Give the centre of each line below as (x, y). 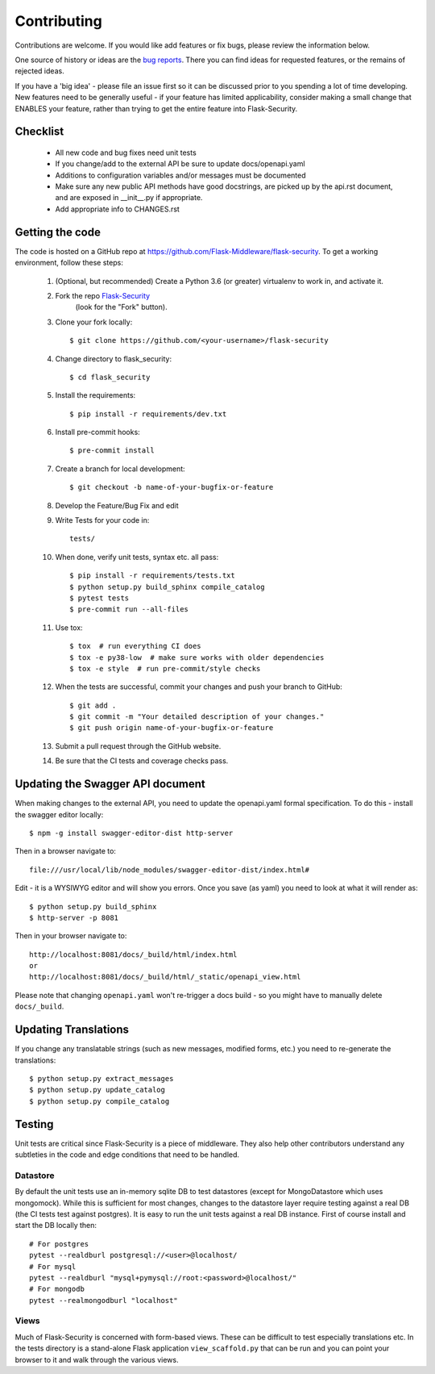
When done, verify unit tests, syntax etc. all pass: (137, 557)
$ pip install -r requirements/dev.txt (148, 414)
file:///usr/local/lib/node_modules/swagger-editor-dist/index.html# (170, 870)
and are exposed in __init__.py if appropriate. (129, 198)
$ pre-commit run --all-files (129, 610)
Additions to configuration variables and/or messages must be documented (180, 175)
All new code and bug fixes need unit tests (126, 152)
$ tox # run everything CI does (135, 646)
